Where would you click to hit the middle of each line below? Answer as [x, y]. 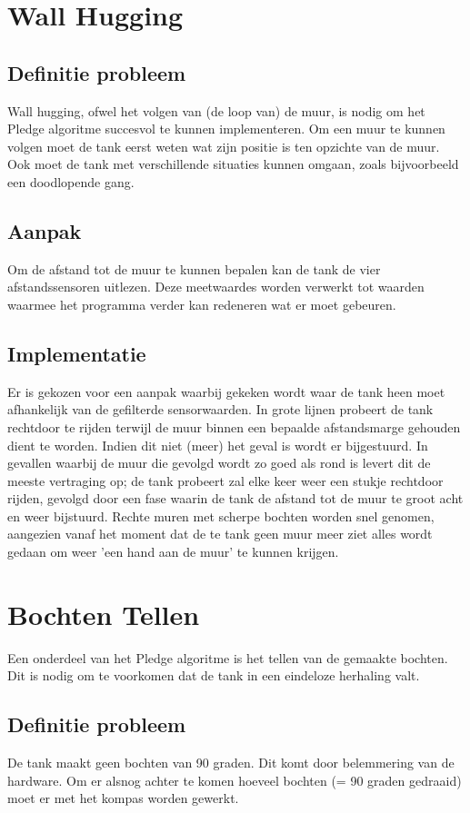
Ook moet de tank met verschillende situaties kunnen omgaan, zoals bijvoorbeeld [233, 164]
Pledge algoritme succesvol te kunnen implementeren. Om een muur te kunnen [226, 129]
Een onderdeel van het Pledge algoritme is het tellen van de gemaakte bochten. [228, 657]
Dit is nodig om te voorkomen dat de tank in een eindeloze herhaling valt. [214, 675]
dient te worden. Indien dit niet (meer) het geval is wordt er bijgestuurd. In [218, 445]
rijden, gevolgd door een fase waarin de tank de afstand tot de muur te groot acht [235, 498]
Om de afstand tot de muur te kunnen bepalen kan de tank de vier [194, 268]
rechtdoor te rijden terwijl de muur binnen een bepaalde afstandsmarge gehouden [234, 426]
